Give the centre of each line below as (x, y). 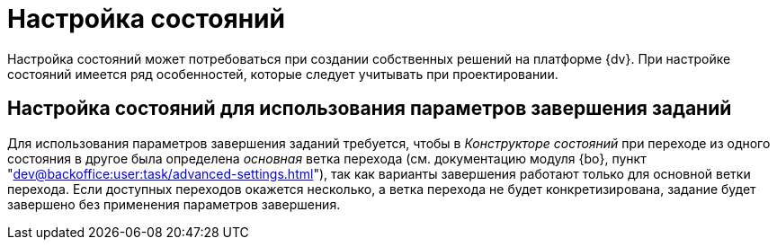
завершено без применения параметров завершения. (174, 204)
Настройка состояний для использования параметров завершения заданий (370, 109)
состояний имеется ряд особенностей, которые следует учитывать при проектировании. (283, 74)
